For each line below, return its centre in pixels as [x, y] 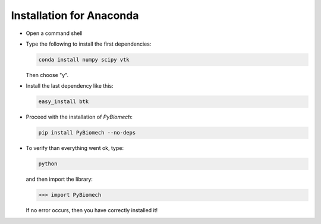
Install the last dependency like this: [70, 86]
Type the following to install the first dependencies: [89, 44]
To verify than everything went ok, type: [75, 148]
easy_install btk [64, 102]
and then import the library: [59, 179]
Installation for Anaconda [75, 15]
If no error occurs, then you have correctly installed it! [92, 210]
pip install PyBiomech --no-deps [87, 133]
